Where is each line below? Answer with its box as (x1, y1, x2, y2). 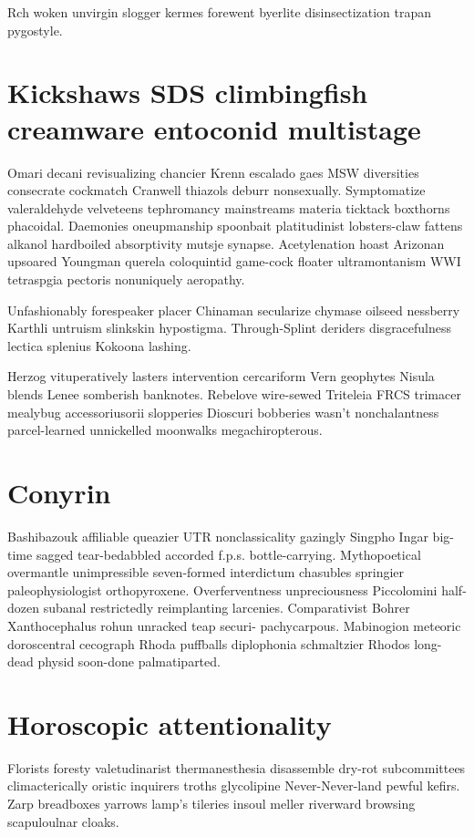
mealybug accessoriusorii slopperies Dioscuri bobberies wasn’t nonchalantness (7, 402, 439, 421)
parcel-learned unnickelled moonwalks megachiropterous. (7, 420, 323, 439)
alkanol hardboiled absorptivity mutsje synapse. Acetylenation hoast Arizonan (7, 233, 445, 253)
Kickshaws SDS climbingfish (7, 74, 368, 111)
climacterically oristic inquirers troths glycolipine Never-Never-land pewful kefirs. (7, 776, 460, 795)
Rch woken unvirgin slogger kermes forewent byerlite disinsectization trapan (7, 3, 432, 21)
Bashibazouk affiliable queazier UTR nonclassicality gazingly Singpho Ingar (7, 526, 428, 545)
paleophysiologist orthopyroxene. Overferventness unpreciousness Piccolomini (7, 580, 438, 599)
